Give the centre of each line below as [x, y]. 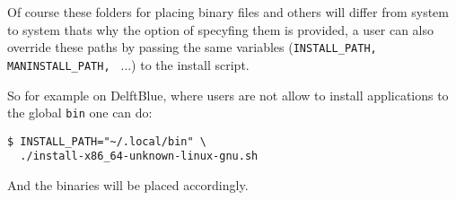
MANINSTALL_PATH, [59, 66]
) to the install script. [190, 64]
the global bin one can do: [80, 113]
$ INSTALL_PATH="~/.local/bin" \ [107, 141]
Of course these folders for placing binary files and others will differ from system [228, 12]
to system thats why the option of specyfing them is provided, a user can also [221, 29]
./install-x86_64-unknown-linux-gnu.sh [139, 157]
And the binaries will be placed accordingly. [128, 185]
